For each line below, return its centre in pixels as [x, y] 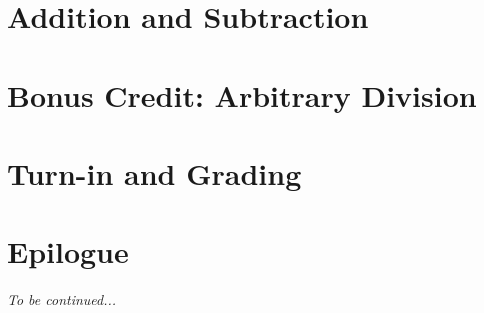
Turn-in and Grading [154, 172]
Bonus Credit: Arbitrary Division [242, 94]
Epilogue [68, 251]
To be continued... [62, 299]
